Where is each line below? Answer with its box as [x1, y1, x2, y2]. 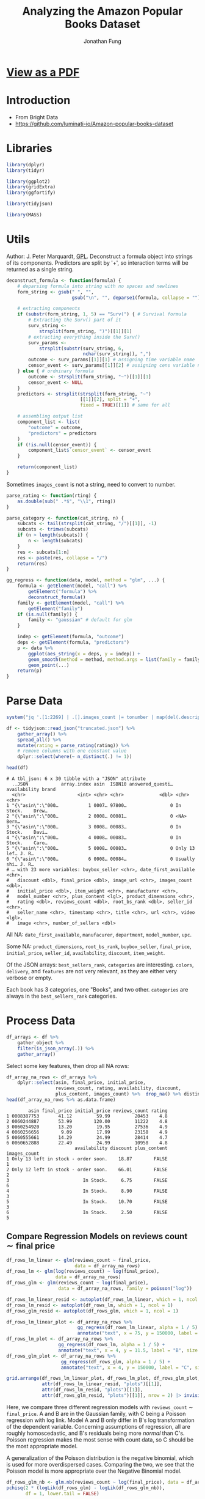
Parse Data [6, 694, 63, 708]
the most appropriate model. [6, 1442, 78, 1449]
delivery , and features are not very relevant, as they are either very [6, 968, 177, 975]
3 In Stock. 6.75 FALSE [6, 1177, 168, 1184]
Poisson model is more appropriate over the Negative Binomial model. [6, 1467, 182, 1475]
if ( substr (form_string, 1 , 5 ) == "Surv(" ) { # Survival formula [17, 311, 187, 317]
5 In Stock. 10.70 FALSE [6, 1198, 168, 1205]
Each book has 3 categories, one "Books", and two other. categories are [6, 986, 189, 993]
